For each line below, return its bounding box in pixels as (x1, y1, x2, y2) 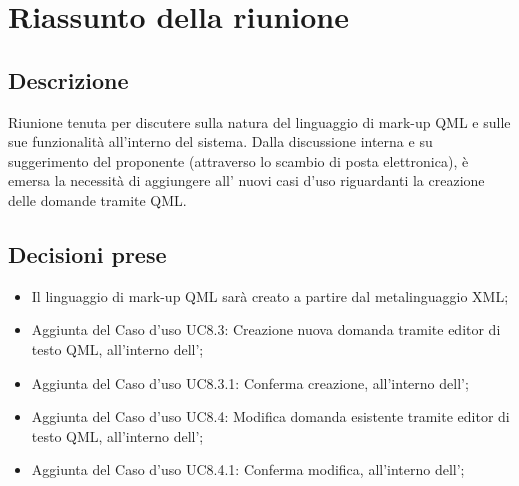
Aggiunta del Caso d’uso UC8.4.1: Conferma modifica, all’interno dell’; (31, 459, 465, 480)
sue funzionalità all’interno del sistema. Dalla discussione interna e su (8, 131, 433, 152)
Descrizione (8, 64, 129, 95)
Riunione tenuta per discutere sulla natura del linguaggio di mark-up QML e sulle (8, 111, 511, 132)
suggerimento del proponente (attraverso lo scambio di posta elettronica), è (8, 150, 469, 171)
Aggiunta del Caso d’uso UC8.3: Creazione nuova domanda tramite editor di (31, 319, 501, 340)
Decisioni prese (8, 238, 167, 269)
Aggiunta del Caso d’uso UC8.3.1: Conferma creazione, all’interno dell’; (31, 372, 469, 393)
